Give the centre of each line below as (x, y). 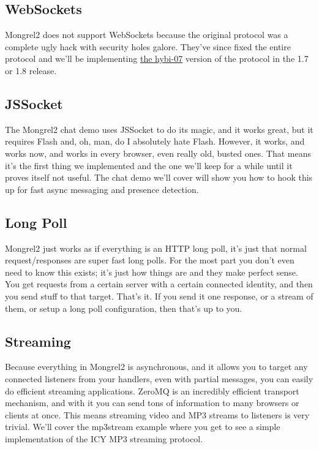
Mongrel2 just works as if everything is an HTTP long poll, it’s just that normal (156, 248)
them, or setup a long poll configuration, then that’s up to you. (124, 308)
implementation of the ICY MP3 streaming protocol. (104, 438)
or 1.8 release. (31, 70)
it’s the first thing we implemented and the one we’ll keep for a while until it (149, 165)
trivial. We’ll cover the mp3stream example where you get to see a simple (143, 427)
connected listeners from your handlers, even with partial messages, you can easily (159, 378)
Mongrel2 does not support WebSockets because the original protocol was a (147, 35)
